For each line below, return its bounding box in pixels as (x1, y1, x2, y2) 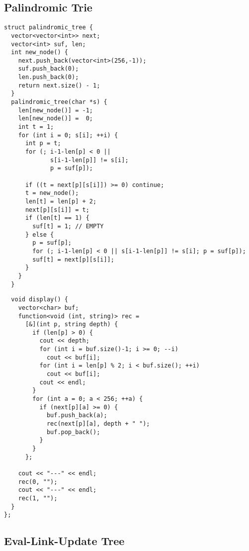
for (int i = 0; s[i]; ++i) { (18, 131, 118, 139)
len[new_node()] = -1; (18, 106, 93, 114)
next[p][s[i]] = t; (25, 206, 89, 213)
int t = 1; (18, 123, 54, 131)
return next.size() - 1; (18, 82, 100, 89)
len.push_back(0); (18, 74, 79, 81)
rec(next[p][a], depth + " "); (46, 420, 150, 428)
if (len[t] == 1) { (25, 214, 89, 222)
